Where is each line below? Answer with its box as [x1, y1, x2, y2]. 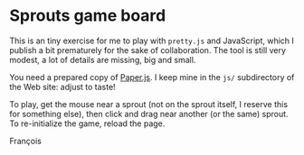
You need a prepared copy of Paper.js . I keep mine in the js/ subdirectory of [9, 71, 295, 82]
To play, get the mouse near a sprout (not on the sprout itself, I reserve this [9, 98, 288, 109]
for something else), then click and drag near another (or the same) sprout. [9, 108, 289, 119]
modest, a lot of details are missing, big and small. [9, 54, 196, 65]
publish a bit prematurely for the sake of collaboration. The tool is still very [9, 44, 287, 55]
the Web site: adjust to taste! [9, 81, 116, 92]
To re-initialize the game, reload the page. [9, 118, 166, 129]
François [9, 135, 43, 146]
